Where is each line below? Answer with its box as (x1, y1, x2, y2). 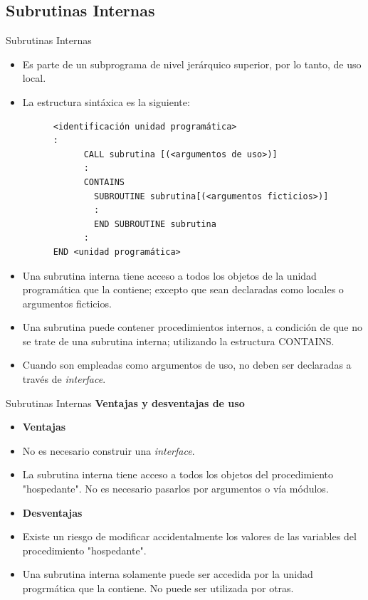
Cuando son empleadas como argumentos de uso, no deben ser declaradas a (22, 357, 352, 372)
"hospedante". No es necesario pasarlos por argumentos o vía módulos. (22, 481, 329, 496)
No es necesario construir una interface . (22, 443, 195, 458)
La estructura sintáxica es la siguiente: (22, 94, 190, 109)
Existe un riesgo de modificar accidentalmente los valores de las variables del (22, 529, 357, 544)
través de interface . (22, 372, 106, 386)
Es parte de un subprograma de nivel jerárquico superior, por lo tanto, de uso (22, 56, 362, 71)
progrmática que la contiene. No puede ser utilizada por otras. (22, 581, 294, 596)
